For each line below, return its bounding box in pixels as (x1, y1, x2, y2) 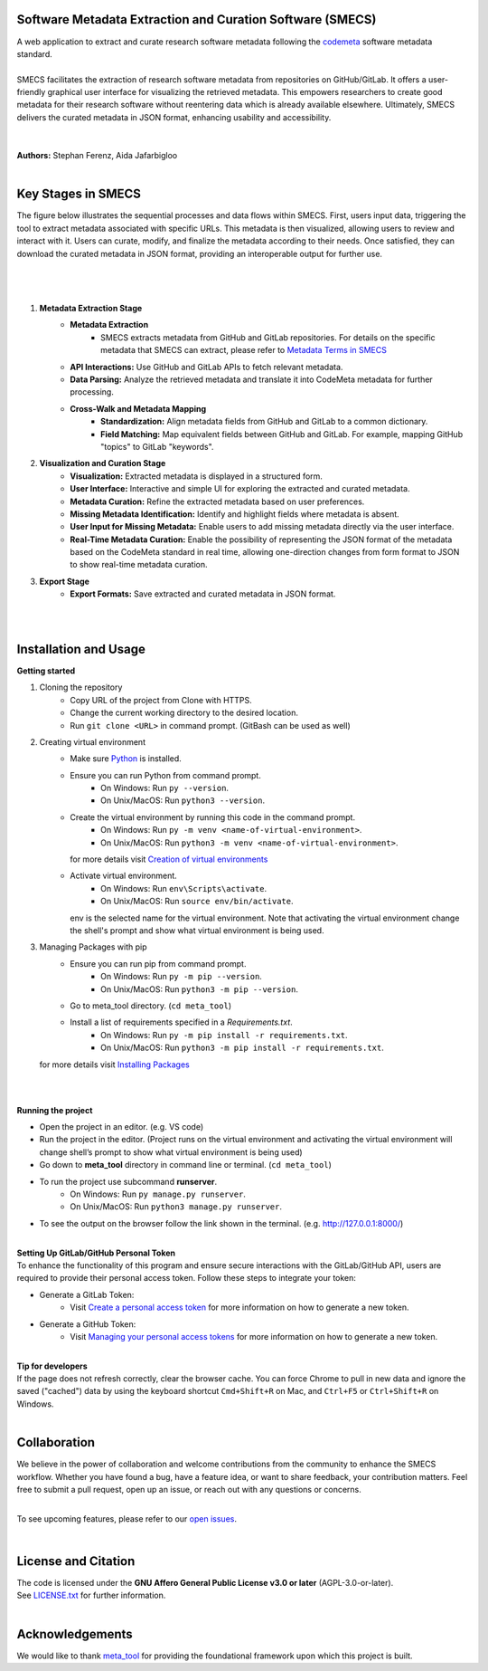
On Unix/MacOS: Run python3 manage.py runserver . (70, 1201, 282, 1212)
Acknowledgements (16, 1626, 133, 1642)
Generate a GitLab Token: (39, 1289, 135, 1300)
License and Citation (16, 1553, 136, 1569)
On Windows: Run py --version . (100, 783, 230, 794)
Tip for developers (16, 1361, 88, 1371)
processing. (70, 387, 115, 397)
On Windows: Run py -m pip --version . (100, 971, 262, 982)
